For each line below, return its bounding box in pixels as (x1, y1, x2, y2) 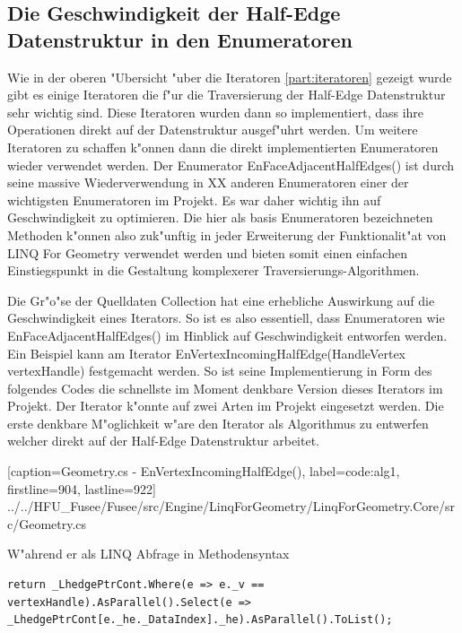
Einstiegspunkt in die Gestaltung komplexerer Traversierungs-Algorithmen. (7, 261, 420, 280)
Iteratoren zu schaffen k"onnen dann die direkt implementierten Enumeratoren (7, 137, 439, 156)
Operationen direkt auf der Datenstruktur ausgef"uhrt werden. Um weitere (7, 120, 418, 139)
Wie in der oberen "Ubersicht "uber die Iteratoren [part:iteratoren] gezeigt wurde (7, 67, 452, 86)
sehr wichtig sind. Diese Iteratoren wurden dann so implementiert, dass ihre (7, 102, 424, 121)
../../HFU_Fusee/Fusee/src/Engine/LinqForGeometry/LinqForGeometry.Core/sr (7, 497, 455, 516)
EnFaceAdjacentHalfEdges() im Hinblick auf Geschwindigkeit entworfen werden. (7, 325, 448, 344)
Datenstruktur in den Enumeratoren (7, 25, 353, 53)
